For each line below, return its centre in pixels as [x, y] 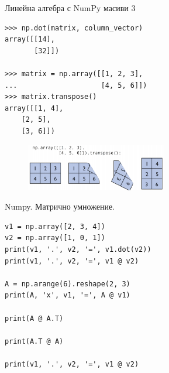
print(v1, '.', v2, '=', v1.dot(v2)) [78, 250]
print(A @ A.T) [34, 318]
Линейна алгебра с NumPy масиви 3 [70, 8]
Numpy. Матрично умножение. [60, 206]
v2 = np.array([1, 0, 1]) [55, 238]
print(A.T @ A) [34, 341]
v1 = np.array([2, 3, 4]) [55, 226]
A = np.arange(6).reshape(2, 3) [68, 284]
